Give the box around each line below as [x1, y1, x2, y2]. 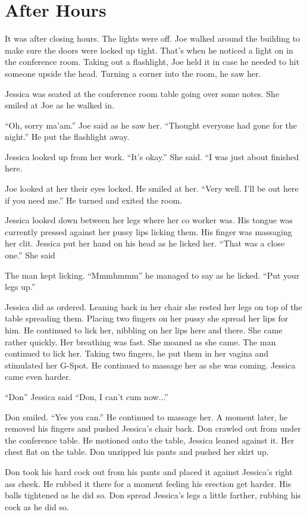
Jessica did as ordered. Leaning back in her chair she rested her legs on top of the [5, 300, 302, 313]
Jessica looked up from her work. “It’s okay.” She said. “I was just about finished [5, 150, 299, 163]
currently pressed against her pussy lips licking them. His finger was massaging [5, 225, 292, 238]
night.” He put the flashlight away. [5, 130, 130, 143]
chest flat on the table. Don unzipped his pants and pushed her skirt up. [5, 445, 269, 458]
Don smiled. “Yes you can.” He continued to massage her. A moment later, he [5, 410, 288, 423]
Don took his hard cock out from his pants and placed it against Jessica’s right [5, 465, 293, 477]
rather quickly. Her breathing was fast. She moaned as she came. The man [5, 335, 276, 348]
